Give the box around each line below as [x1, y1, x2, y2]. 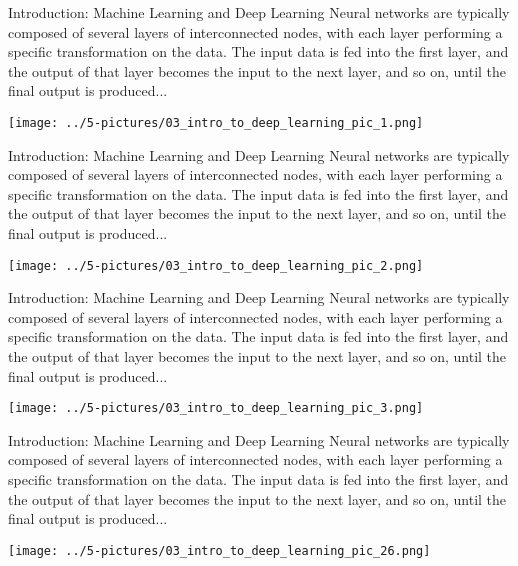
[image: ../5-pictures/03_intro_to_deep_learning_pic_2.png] [8, 258, 424, 273]
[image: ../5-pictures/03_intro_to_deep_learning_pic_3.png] [8, 401, 424, 416]
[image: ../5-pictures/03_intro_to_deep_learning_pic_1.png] [8, 115, 424, 130]
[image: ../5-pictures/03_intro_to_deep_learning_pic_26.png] [8, 543, 431, 558]
